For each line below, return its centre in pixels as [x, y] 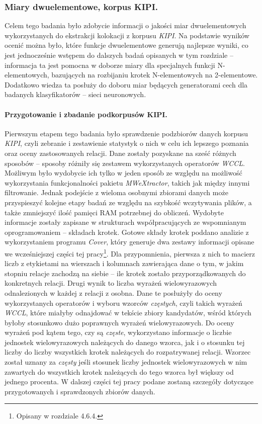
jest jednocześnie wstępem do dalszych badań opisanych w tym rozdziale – [119, 55]
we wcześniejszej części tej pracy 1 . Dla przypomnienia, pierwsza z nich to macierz [130, 252]
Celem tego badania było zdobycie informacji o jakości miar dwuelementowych [125, 25]
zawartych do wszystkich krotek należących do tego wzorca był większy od [119, 371]
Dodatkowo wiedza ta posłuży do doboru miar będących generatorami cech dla [126, 84]
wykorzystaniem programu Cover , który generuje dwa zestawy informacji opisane [129, 242]
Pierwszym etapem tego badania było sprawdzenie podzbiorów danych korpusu [126, 133]
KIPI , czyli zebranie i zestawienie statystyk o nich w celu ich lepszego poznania [127, 143]
